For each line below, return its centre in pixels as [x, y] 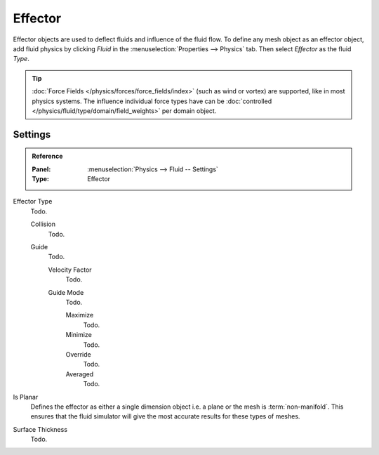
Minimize [79, 335]
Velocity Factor [70, 270]
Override [78, 354]
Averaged [80, 374]
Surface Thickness [40, 429]
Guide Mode [66, 292]
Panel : [41, 169]
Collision [43, 224]
